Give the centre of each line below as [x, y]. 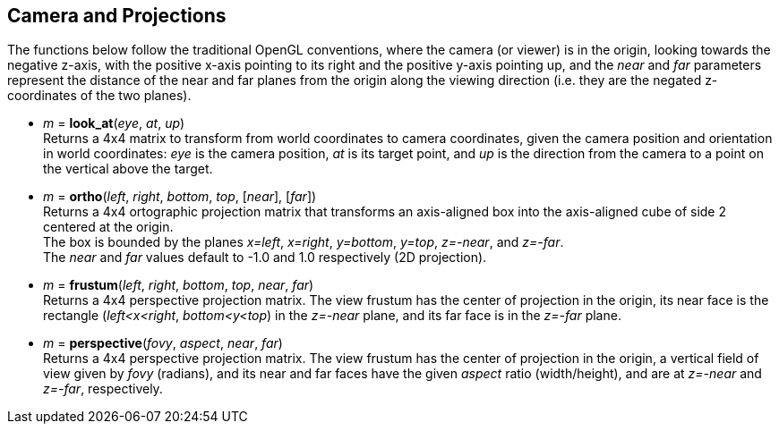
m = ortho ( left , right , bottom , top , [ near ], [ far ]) [180, 197]
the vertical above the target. [128, 169]
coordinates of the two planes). [99, 96]
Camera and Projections [117, 16]
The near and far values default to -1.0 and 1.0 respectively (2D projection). [265, 258]
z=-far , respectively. [103, 389]
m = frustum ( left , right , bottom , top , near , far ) [179, 285]
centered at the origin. [108, 227]
